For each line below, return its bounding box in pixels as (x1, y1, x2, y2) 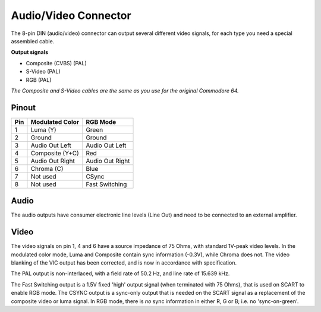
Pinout (11, 103, 36, 113)
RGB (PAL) (26, 76, 52, 83)
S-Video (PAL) (26, 68, 61, 75)
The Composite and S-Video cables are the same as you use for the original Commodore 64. (11, 87, 239, 94)
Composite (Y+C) (30, 149, 80, 157)
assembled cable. (11, 37, 55, 44)
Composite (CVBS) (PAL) (26, 59, 87, 66)
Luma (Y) (30, 125, 56, 133)
